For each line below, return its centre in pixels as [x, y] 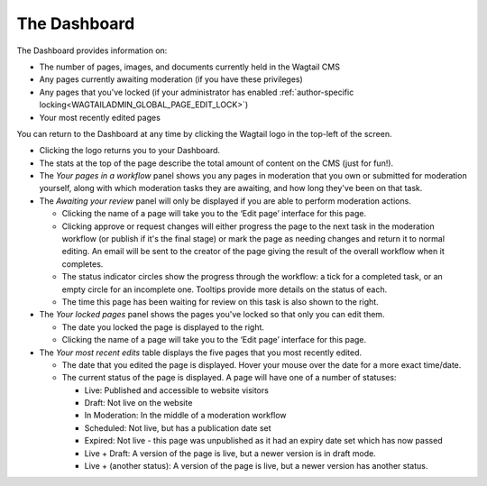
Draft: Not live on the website [138, 403]
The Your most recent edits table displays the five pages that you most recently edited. [201, 353]
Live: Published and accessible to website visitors [177, 390]
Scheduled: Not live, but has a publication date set [178, 427]
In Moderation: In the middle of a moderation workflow [186, 416]
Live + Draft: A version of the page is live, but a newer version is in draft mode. [230, 453]
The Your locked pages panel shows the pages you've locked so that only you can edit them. [212, 315]
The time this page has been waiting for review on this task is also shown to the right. [220, 301]
